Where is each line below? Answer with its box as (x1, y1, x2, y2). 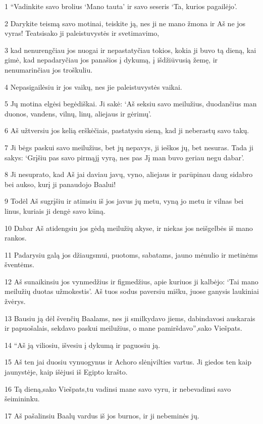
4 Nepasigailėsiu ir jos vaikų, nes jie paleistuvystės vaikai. (5, 81, 182, 92)
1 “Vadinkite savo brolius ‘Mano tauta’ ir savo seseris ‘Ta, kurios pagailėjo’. (5, 1, 237, 11)
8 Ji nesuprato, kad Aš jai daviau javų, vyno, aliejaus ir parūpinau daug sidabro (5, 169, 253, 179)
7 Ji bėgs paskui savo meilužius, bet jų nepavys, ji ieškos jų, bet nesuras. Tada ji (5, 142, 253, 152)
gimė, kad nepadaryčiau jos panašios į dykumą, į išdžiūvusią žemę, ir (5, 54, 218, 65)
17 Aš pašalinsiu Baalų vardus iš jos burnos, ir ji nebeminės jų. (5, 410, 199, 420)
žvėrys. (5, 296, 26, 307)
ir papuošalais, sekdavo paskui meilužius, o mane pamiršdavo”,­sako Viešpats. (5, 323, 242, 333)
